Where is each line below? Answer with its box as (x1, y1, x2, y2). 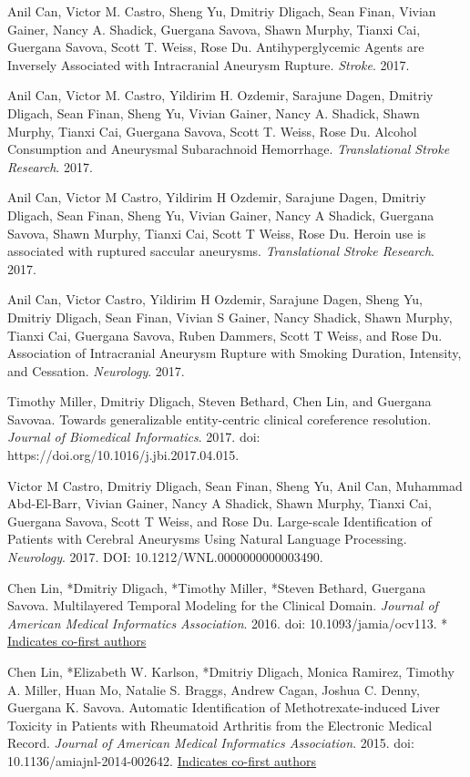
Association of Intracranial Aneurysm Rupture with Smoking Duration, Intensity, (7, 343, 462, 363)
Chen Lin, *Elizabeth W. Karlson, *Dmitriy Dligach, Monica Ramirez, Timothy (7, 662, 455, 680)
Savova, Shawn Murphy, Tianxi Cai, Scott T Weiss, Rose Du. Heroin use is (7, 223, 426, 242)
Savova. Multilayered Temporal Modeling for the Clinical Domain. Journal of (7, 596, 438, 615)
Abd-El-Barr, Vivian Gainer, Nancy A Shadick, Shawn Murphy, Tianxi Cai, (7, 494, 432, 513)
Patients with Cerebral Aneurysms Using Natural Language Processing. (7, 529, 407, 548)
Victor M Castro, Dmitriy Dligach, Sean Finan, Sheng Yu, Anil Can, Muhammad (7, 475, 463, 495)
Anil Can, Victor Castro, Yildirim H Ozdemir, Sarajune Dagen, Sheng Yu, (7, 290, 423, 309)
